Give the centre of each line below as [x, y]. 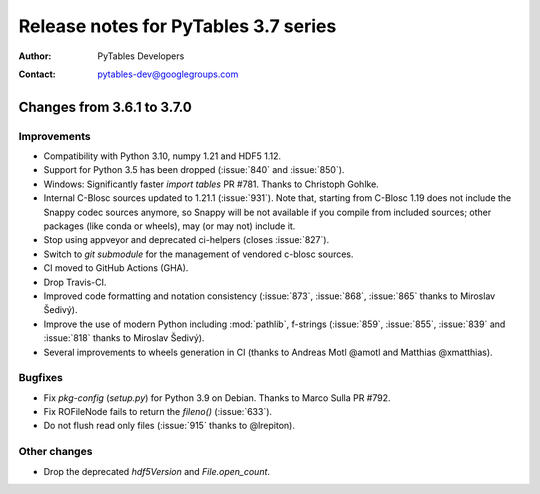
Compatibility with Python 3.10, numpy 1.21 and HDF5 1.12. [162, 156]
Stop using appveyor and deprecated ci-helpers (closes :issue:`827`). [186, 240]
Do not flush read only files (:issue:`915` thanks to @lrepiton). [169, 426]
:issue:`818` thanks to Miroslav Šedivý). [124, 338]
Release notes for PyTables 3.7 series [177, 26]
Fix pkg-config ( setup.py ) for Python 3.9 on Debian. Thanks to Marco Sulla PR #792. [217, 397]
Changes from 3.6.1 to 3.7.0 [105, 106]
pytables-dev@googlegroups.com [168, 74]
